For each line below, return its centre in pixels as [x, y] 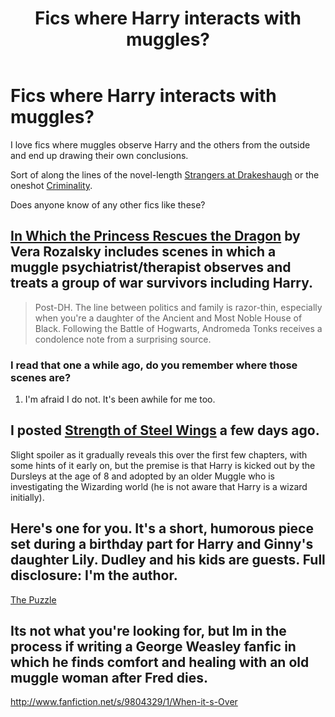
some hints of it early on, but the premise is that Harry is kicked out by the [163, 465]
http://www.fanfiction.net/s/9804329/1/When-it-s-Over [124, 702]
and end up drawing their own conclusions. [99, 155]
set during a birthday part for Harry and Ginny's [162, 544]
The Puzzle [33, 599]
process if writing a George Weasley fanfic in [153, 647]
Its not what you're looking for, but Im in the [148, 631]
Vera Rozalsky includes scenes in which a [143, 252]
